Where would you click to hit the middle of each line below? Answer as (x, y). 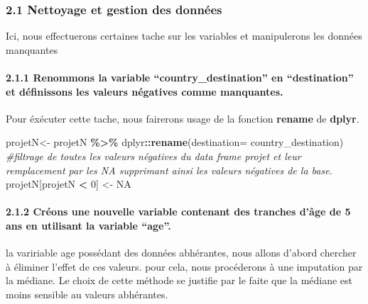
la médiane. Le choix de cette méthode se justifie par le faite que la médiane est (179, 280)
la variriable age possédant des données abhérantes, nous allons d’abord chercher (181, 253)
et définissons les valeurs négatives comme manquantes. (145, 91)
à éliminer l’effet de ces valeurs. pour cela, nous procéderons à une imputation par (184, 266)
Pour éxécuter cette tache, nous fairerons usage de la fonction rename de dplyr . (183, 118)
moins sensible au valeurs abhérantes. (87, 294)
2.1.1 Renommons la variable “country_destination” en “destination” (180, 77)
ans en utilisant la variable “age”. (88, 225)
